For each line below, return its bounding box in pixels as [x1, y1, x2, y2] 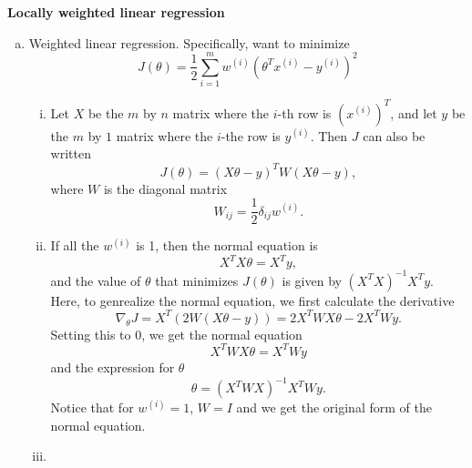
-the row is [221, 126, 281, 145]
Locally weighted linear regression [7, 3, 225, 21]
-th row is [277, 103, 332, 122]
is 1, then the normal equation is [136, 236, 318, 255]
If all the [50, 236, 99, 255]
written [50, 144, 91, 163]
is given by [282, 270, 342, 290]
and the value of [50, 270, 141, 290]
